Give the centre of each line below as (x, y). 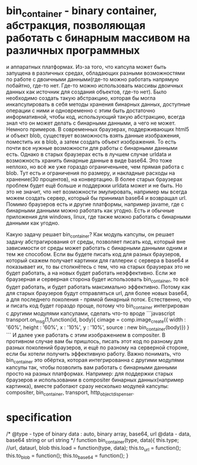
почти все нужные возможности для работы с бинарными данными (92, 148)
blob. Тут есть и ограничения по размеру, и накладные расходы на (91, 173)
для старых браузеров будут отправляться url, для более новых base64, (97, 293)
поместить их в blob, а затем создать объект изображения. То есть (91, 142)
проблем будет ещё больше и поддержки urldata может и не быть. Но (94, 185)
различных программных (73, 50)
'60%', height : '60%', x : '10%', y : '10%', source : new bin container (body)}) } (98, 328)
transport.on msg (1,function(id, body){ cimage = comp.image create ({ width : (96, 320)
